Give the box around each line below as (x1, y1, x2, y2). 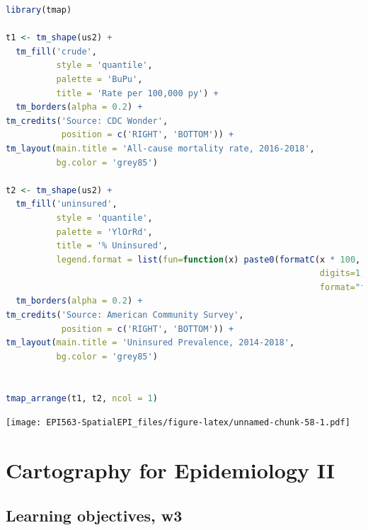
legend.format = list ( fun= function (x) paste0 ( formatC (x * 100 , (56, 254, 361, 265)
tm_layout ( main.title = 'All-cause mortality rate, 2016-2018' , (6, 143, 315, 154)
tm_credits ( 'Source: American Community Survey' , (6, 310, 244, 321)
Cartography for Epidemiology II (6, 456, 335, 485)
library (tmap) (6, 5, 72, 15)
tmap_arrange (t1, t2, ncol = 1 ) (6, 393, 158, 403)
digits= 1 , (319, 268, 366, 279)
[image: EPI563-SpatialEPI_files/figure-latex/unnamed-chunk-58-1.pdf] (6, 417, 350, 428)
